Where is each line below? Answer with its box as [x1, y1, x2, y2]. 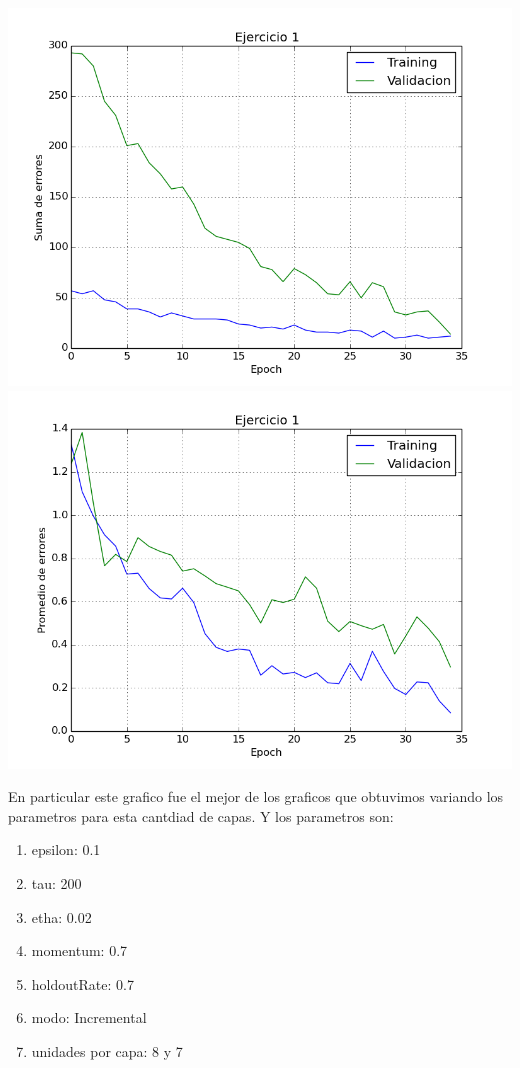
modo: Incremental [31, 1007, 147, 1028]
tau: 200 [31, 872, 82, 893]
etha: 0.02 [31, 906, 92, 927]
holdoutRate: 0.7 [31, 973, 134, 994]
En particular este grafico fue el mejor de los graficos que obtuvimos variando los [8, 786, 504, 807]
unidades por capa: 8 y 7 [31, 1040, 183, 1061]
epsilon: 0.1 [31, 839, 101, 860]
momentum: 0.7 [31, 940, 128, 961]
